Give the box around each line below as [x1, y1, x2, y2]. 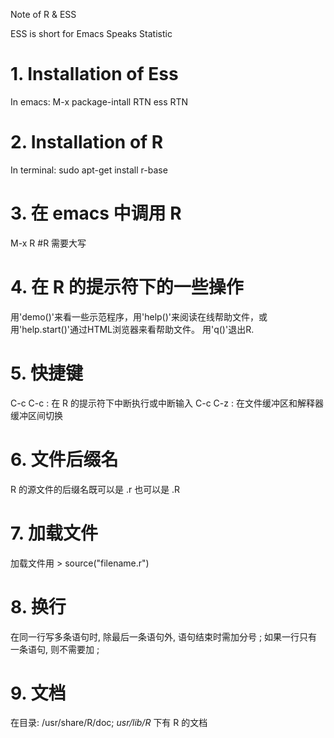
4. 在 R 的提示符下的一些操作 [10, 276, 244, 298]
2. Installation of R [10, 131, 164, 154]
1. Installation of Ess [10, 63, 179, 86]
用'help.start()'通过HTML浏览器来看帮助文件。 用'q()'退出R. [10, 323, 255, 335]
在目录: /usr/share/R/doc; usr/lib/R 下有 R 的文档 [10, 717, 208, 729]
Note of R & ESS [10, 9, 77, 20]
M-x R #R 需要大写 [10, 237, 87, 249]
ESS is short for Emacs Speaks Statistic [10, 28, 173, 39]
